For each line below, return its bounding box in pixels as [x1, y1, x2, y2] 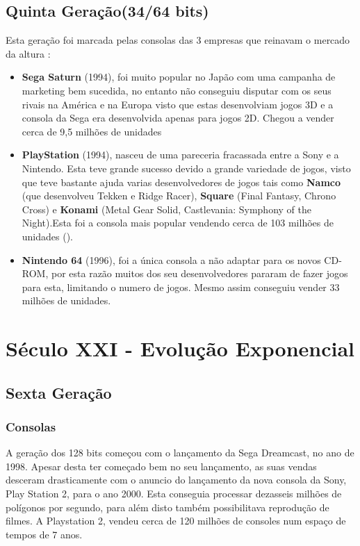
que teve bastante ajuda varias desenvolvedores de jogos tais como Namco [22, 174, 341, 189]
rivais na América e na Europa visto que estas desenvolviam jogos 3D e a [22, 97, 334, 111]
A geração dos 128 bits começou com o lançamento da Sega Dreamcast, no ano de [6, 445, 354, 460]
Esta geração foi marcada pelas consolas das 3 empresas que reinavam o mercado [6, 33, 350, 47]
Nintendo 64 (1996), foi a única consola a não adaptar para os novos [22, 252, 321, 267]
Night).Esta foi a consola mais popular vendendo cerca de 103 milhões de [22, 215, 334, 230]
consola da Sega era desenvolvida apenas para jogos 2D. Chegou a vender [22, 110, 334, 125]
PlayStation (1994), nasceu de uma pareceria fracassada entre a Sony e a [22, 147, 339, 162]
